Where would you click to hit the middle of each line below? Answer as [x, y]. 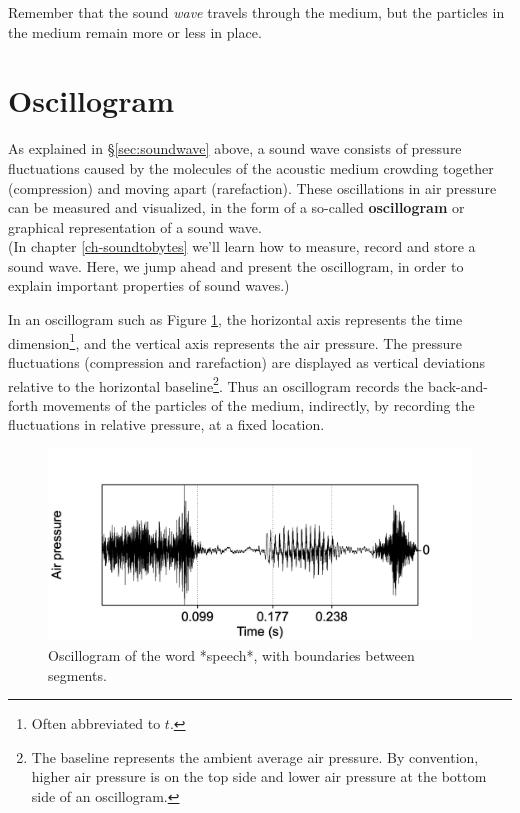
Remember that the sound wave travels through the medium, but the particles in [256, 12]
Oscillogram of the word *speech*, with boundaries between [231, 655]
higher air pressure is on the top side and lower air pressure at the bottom [259, 776]
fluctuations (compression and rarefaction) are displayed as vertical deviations [247, 361]
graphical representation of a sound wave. [135, 226]
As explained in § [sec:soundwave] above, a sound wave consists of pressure [235, 148]
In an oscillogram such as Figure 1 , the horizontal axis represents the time [235, 319]
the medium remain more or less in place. [135, 31]
